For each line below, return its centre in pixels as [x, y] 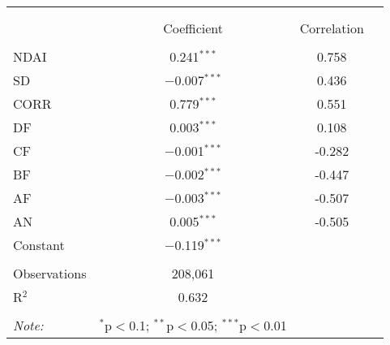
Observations [50, 273]
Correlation [332, 28]
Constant [39, 245]
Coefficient [193, 28]
